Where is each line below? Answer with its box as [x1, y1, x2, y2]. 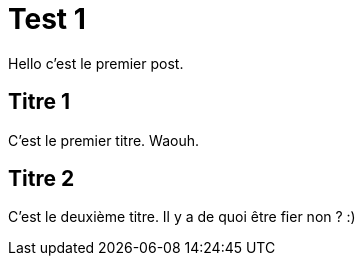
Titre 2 [8, 166, 75, 192]
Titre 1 [8, 89, 70, 115]
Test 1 [8, 2, 86, 36]
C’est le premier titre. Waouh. [8, 131, 200, 149]
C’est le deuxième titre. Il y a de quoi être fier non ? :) [8, 208, 356, 226]
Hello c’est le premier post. [8, 54, 184, 72]
